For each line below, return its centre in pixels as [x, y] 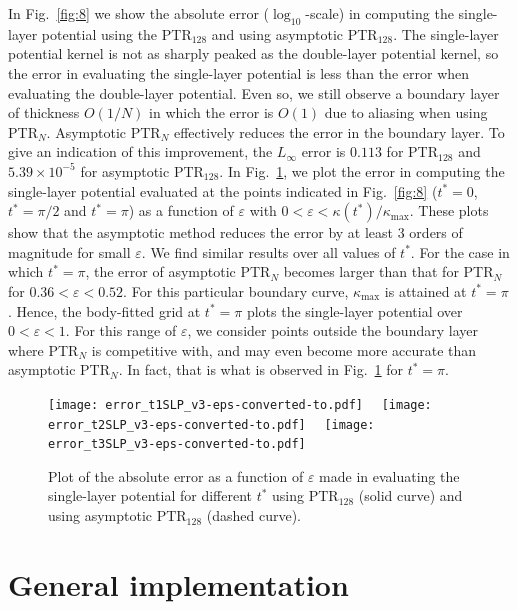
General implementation [178, 583]
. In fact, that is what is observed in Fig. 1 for [261, 369]
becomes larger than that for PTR [388, 271]
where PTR [43, 349]
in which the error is [211, 112]
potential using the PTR [116, 33]
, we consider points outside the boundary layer [332, 330]
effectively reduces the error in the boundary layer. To [339, 131]
